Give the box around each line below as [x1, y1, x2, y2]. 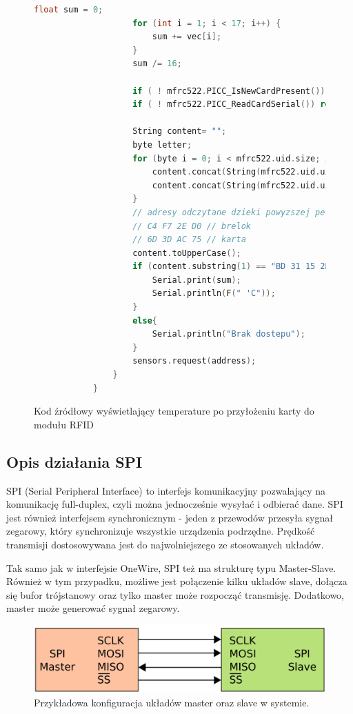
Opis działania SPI [6, 450, 143, 472]
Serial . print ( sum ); [152, 275, 241, 285]
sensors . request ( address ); [132, 356, 256, 366]
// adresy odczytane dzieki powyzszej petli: [132, 207, 345, 217]
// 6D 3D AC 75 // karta [132, 235, 246, 245]
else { [132, 315, 157, 326]
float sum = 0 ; [34, 5, 103, 14]
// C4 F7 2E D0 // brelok [132, 221, 251, 231]
